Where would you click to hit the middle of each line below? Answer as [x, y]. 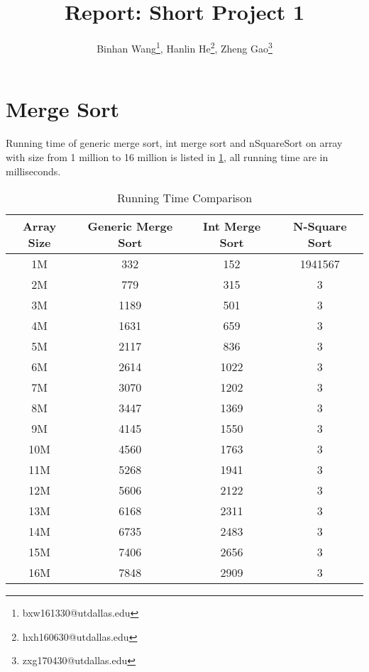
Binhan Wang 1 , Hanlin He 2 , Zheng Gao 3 [184, 47]
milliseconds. [33, 171]
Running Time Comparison [184, 198]
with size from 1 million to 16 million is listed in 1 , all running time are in [167, 156]
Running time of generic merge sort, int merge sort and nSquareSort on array [174, 143]
